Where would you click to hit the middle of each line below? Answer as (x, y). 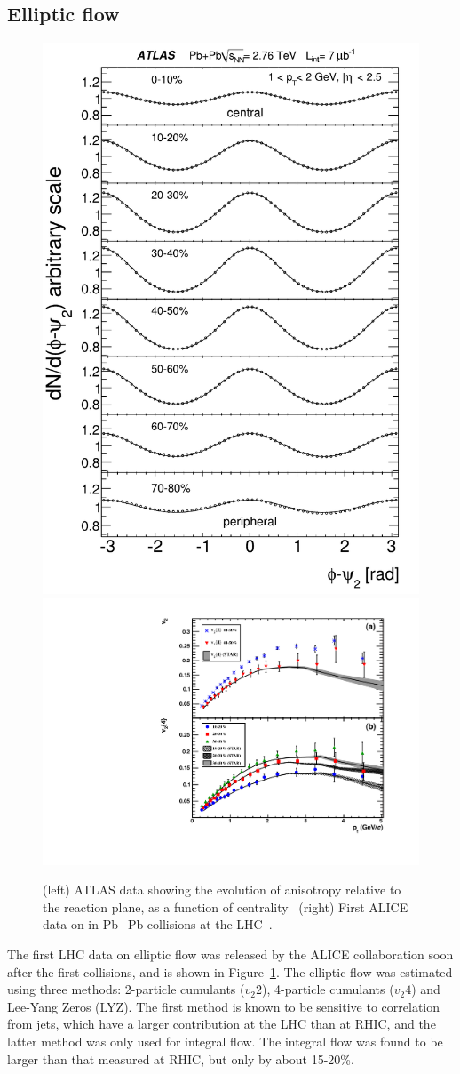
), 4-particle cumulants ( (328, 989)
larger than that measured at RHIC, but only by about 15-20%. (181, 1058)
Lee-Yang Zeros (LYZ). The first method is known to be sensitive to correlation (224, 1006)
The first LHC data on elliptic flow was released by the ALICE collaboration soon (230, 954)
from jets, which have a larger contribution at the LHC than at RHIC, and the (222, 1024)
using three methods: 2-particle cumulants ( (126, 989)
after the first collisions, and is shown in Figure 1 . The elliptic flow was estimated (230, 971)
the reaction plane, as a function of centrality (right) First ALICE (226, 906)
